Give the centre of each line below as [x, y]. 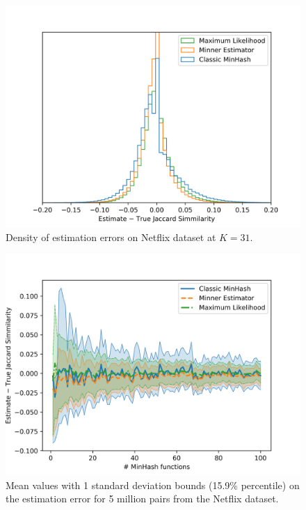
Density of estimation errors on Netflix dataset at [111, 237]
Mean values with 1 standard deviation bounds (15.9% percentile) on [153, 485]
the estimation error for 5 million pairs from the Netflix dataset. [142, 499]
